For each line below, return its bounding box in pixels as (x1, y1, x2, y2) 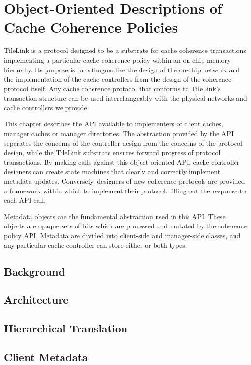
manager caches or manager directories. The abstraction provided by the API (4, 128, 234, 139)
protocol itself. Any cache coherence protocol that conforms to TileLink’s (4, 83, 221, 93)
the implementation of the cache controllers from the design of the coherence (4, 74, 232, 84)
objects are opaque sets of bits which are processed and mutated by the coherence (4, 221, 247, 231)
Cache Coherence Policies (4, 17, 178, 37)
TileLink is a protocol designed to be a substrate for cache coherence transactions (4, 45, 246, 55)
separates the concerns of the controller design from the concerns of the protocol (4, 138, 242, 148)
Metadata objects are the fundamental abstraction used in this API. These (4, 211, 226, 221)
